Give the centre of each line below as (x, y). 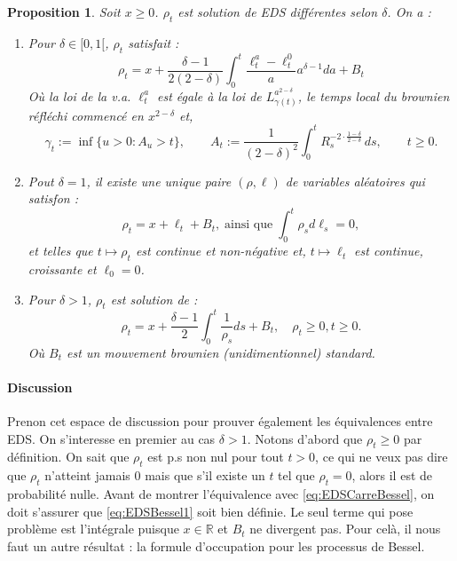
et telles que (60, 251)
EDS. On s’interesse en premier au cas (111, 438)
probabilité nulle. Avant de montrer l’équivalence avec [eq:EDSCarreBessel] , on (221, 494)
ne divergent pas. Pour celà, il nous (345, 529)
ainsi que (249, 225)
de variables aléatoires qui (355, 181)
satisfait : (154, 42)
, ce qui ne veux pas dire (382, 457)
